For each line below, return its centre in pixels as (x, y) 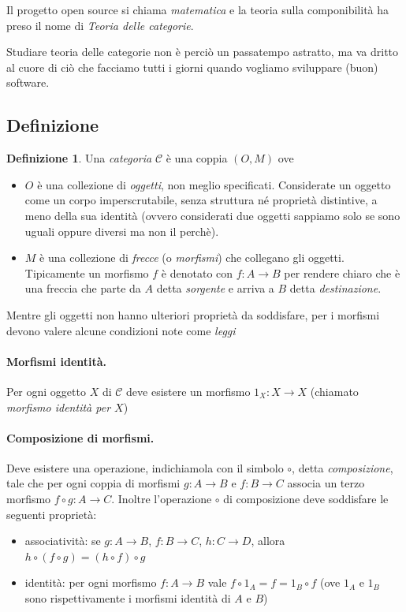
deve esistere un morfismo (188, 391)
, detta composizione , (343, 467)
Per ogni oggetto (46, 391)
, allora (268, 541)
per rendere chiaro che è (342, 272)
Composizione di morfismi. (80, 437)
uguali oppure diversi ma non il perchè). (122, 231)
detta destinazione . (335, 288)
